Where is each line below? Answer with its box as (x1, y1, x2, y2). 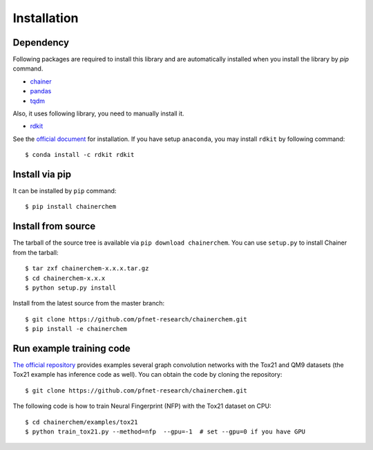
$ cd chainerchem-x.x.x (25, 274, 106, 282)
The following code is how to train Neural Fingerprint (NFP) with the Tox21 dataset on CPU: (12, 402, 272, 411)
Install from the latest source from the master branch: (12, 299, 165, 308)
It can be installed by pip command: (12, 187, 117, 195)
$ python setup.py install (25, 283, 117, 292)
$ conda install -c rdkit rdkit (25, 151, 135, 159)
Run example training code (12, 342, 131, 354)
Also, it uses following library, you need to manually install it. (12, 109, 184, 118)
